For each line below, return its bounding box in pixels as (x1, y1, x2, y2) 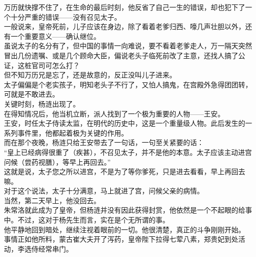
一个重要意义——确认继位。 (10, 31, 100, 41)
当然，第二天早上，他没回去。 (4, 195, 100, 205)
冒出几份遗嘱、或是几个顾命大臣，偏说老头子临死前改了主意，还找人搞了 (4, 50, 238, 60)
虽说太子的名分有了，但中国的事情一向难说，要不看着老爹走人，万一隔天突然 (4, 40, 252, 51)
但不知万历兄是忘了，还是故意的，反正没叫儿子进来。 (4, 70, 176, 80)
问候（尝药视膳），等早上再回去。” (4, 156, 111, 167)
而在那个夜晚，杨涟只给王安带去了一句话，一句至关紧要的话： (4, 137, 204, 147)
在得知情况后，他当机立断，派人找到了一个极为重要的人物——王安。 (4, 108, 224, 118)
